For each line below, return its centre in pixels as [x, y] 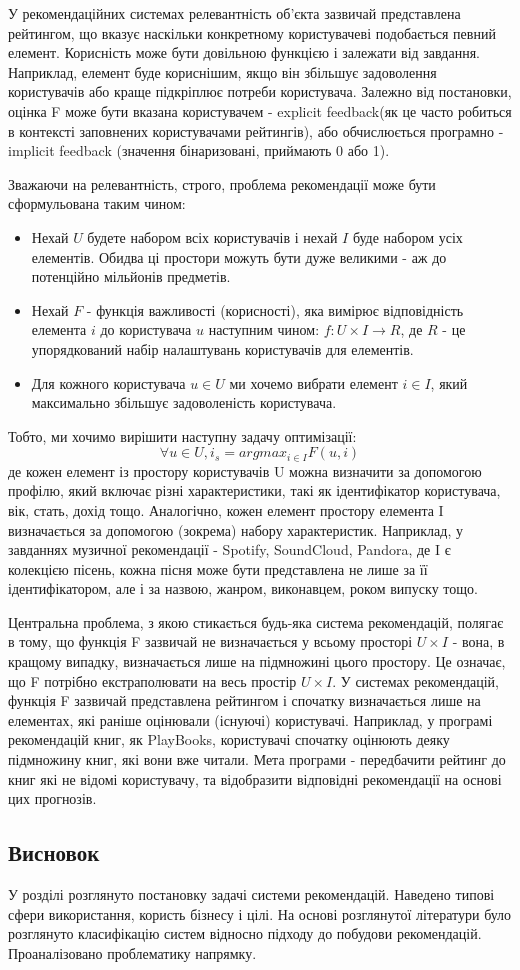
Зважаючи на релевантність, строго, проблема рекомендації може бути [222, 183]
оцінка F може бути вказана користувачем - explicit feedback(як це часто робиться [260, 110]
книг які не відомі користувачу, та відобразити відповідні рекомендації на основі [255, 778]
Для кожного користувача [108, 382]
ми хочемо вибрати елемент [313, 382]
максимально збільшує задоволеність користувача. [184, 402]
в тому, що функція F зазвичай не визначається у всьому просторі [210, 641]
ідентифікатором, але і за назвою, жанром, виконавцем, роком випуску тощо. [243, 588]
